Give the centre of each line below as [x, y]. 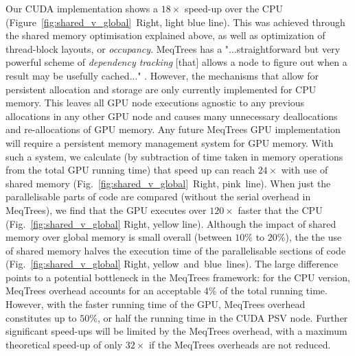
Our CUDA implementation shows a [82, 8]
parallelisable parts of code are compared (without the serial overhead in [158, 197]
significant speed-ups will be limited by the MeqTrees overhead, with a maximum [176, 331]
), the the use [313, 237]
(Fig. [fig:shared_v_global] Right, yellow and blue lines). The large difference [172, 264]
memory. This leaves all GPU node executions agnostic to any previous [155, 103]
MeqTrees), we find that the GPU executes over [106, 210]
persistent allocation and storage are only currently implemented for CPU [161, 89]
